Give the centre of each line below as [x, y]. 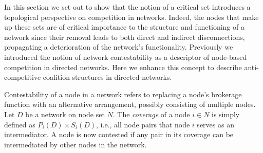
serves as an [215, 124]
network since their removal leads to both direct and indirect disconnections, [125, 37]
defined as [20, 124]
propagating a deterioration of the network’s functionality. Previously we [119, 47]
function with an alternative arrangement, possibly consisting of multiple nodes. [130, 104]
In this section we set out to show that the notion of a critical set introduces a [127, 7]
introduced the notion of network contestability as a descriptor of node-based [126, 57]
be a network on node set [65, 114]
